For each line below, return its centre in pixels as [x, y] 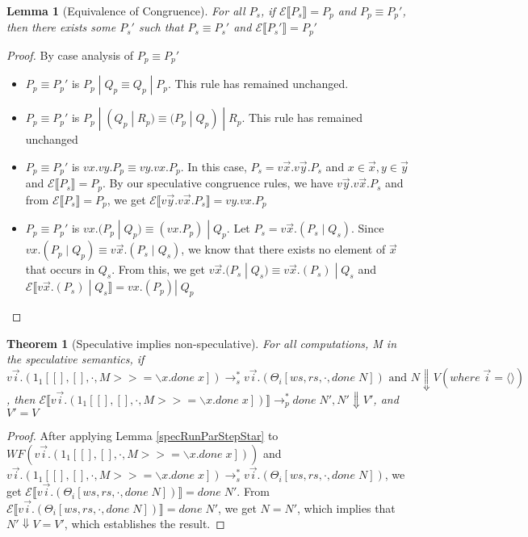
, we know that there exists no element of [283, 249]
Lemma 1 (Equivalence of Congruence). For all [126, 10]
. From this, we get [159, 269]
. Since [368, 228]
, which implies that [346, 508]
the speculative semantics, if [75, 359]
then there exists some [61, 27]
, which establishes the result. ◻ [145, 524]
